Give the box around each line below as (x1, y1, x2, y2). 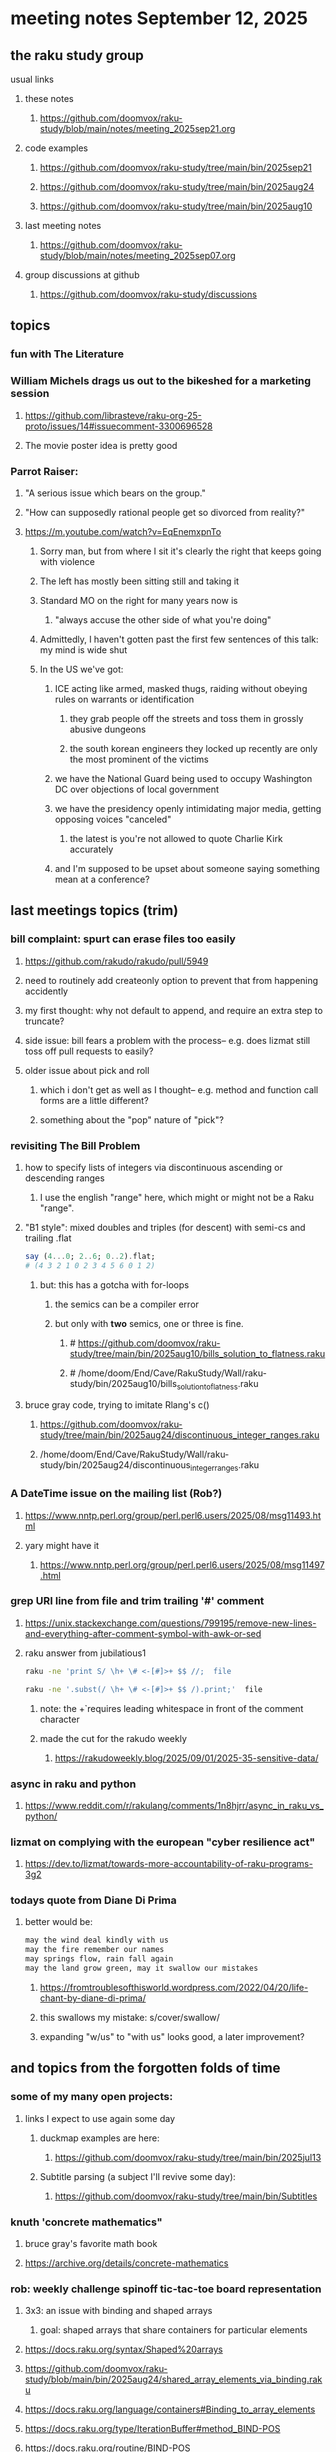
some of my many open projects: (10, 2090, 173, 2104)
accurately (69, 843, 114, 855)
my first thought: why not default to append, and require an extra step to (24, 1004, 323, 1016)
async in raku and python (10, 1777, 137, 1791)
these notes (24, 93, 74, 104)
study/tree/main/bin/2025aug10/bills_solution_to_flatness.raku (69, 1347, 326, 1359)
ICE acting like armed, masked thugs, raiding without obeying (54, 682, 308, 694)
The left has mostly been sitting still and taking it (39, 575, 240, 587)
